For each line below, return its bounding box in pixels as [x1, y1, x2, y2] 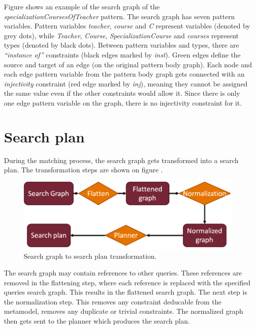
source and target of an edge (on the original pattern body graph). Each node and [4, 59, 252, 69]
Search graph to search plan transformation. [24, 251, 157, 261]
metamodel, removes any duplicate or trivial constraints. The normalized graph [4, 306, 243, 316]
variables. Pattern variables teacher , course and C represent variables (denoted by [4, 21, 250, 31]
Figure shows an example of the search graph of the [4, 1, 160, 11]
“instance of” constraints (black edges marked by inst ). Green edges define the [4, 49, 241, 59]
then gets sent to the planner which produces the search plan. [4, 315, 190, 326]
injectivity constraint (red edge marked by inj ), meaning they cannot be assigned [4, 78, 248, 88]
